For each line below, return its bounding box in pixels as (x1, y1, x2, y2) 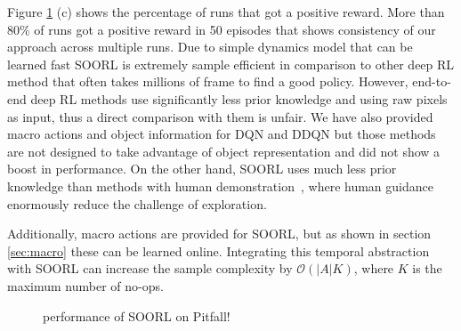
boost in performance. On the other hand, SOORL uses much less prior (7, 159, 397, 178)
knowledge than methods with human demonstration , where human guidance (7, 176, 433, 195)
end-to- (412, 72, 451, 91)
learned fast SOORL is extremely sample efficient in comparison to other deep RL (7, 54, 455, 73)
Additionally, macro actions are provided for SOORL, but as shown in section (7, 224, 432, 243)
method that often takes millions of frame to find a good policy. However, (7, 72, 408, 91)
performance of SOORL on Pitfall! (43, 306, 230, 325)
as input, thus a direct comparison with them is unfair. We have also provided (7, 107, 433, 125)
